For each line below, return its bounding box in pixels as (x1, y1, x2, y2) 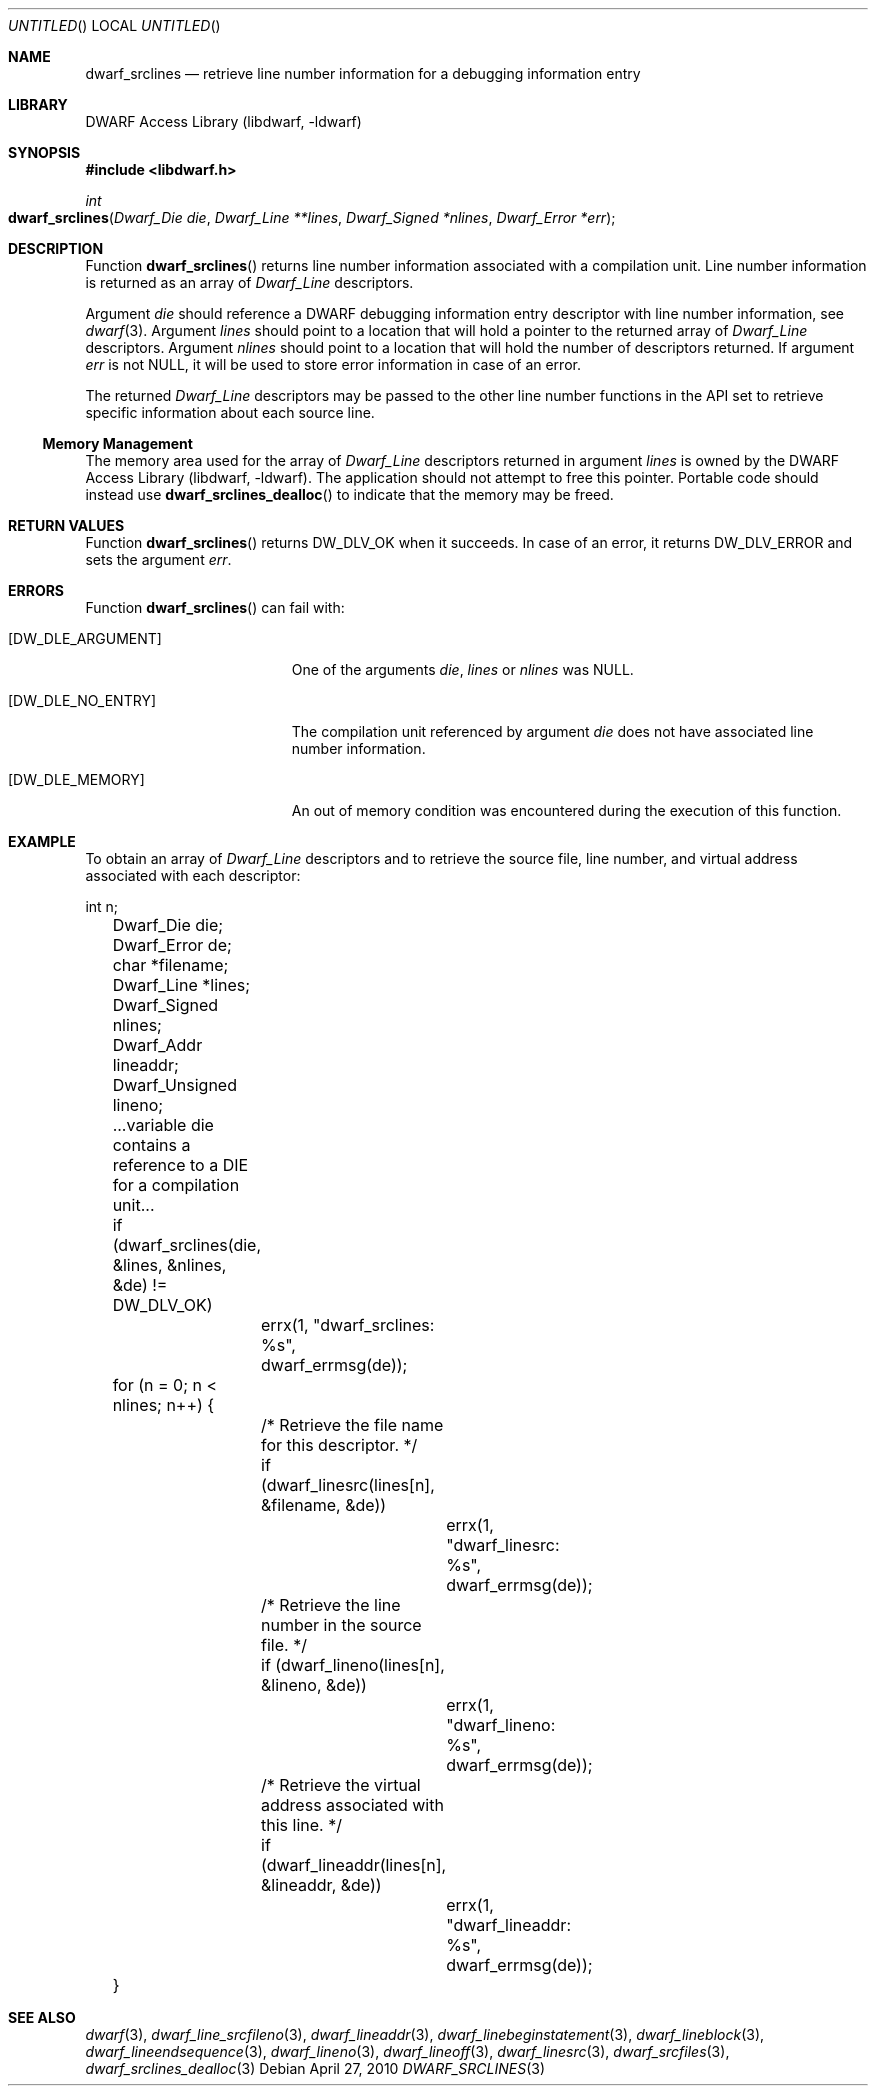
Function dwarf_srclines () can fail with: (85, 599, 345, 616)
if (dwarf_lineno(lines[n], (261, 1655, 445, 1675)
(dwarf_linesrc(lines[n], (261, 1475, 435, 1495)
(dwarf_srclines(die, (112, 1235, 262, 1255)
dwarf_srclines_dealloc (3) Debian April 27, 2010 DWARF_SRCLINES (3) (85, 2060, 546, 2077)
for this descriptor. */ (261, 1435, 418, 1455)
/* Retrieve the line (261, 1595, 401, 1615)
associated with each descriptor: (85, 867, 301, 884)
